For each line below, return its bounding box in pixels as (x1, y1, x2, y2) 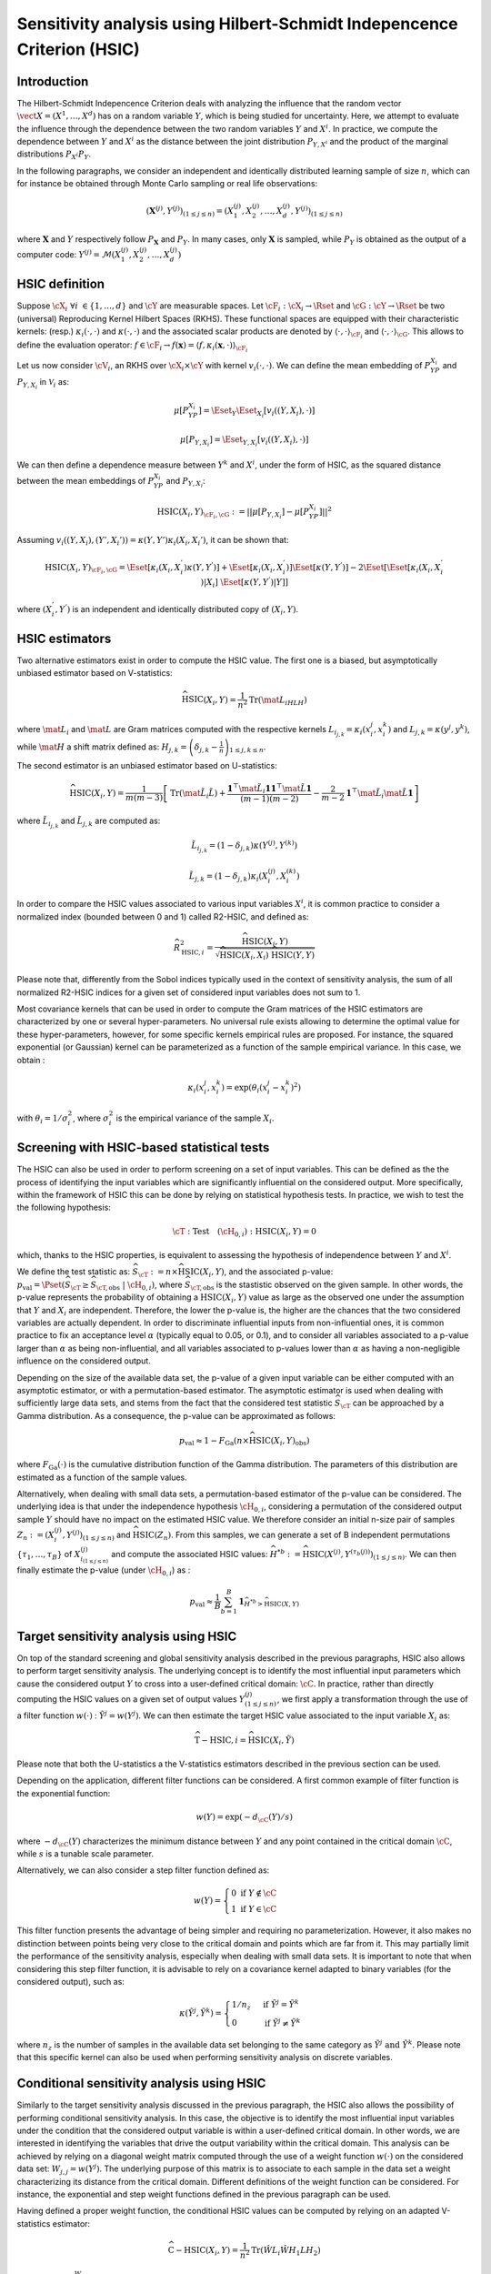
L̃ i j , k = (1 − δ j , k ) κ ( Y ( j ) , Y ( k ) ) (191, 839, 298, 854)
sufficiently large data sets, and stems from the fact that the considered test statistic (16, 1397, 333, 1409)
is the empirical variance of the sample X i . (115, 1112, 275, 1125)
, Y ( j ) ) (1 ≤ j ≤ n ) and (62, 1528, 131, 1542)
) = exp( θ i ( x (221, 1082, 268, 1095)
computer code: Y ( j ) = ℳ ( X (16, 248, 122, 259)
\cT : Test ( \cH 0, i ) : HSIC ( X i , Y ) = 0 (172, 1226, 317, 1239)
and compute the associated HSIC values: (110, 1548, 268, 1559)
